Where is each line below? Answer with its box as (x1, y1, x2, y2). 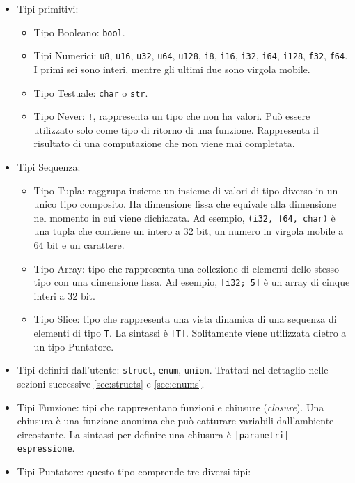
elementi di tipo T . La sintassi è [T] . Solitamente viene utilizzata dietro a (33, 325, 347, 340)
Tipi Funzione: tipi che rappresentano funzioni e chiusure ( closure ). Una (17, 399, 324, 414)
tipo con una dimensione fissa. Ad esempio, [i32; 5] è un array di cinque (33, 275, 350, 289)
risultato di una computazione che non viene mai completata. (33, 136, 295, 151)
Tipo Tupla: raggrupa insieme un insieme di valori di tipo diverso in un (33, 183, 338, 197)
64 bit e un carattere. (33, 238, 125, 252)
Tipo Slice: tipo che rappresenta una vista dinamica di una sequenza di (33, 312, 337, 326)
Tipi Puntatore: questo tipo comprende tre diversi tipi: (17, 464, 251, 479)
